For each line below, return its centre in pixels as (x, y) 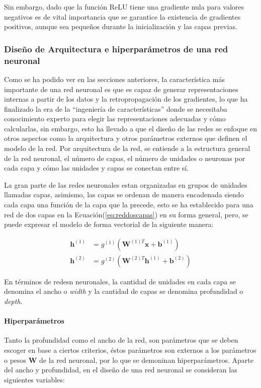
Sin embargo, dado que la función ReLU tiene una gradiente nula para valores (124, 7)
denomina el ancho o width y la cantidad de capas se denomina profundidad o (124, 291)
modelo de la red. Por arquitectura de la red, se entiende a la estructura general (127, 148)
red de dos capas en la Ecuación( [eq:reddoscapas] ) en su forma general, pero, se (126, 214)
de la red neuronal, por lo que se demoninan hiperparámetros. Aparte (146, 360)
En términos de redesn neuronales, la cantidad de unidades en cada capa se (120, 281)
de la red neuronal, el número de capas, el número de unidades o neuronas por (125, 158)
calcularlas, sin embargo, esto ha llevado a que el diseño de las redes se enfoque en (131, 128)
